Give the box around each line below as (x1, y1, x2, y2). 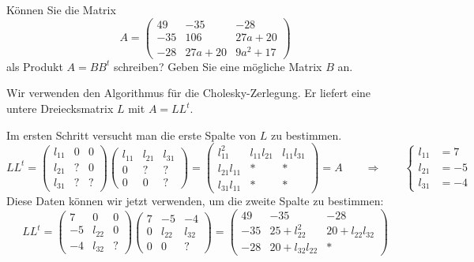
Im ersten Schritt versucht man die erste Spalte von (6, 126, 257, 143)
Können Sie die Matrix (6, 2, 116, 17)
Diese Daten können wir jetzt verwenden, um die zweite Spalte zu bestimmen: (6, 193, 384, 209)
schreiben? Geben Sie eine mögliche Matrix (113, 58, 322, 74)
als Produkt (6, 58, 63, 74)
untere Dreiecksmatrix (6, 100, 114, 117)
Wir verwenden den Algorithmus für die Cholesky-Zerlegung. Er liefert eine (6, 84, 371, 101)
